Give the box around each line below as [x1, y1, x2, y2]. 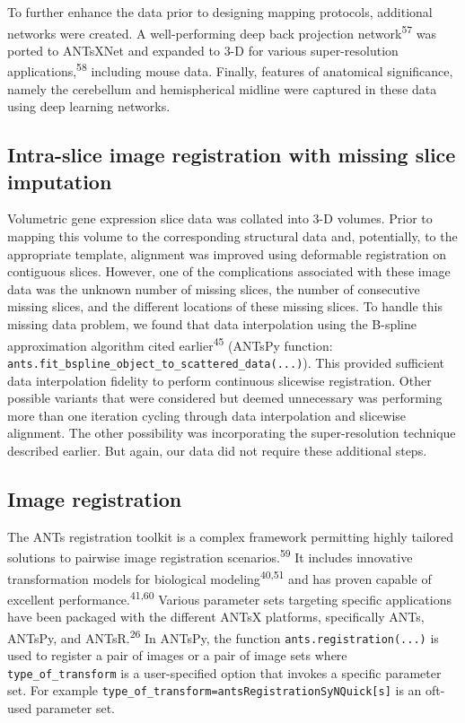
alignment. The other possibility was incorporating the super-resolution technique [7, 423, 456, 442]
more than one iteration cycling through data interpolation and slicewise [7, 405, 407, 424]
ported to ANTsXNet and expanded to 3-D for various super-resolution [7, 40, 399, 59]
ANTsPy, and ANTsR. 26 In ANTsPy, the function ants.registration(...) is [7, 625, 439, 647]
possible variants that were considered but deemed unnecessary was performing [7, 388, 443, 407]
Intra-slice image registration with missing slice [7, 141, 456, 169]
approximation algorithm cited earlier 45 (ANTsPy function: [7, 333, 333, 354]
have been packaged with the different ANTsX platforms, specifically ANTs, [7, 607, 425, 626]
